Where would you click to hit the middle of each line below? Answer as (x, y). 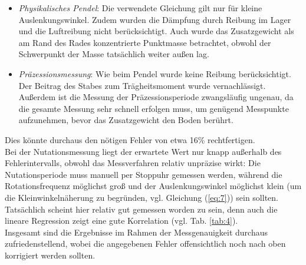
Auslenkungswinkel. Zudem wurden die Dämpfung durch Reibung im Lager (155, 19)
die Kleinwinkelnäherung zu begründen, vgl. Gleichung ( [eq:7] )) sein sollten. (142, 197)
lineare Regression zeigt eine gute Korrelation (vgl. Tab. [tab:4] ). (121, 221)
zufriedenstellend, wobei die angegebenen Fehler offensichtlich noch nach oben (145, 244)
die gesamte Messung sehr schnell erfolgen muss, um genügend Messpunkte (154, 108)
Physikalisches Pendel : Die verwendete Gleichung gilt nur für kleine (140, 8)
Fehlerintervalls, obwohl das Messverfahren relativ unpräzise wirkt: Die (133, 163)
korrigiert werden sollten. (50, 255)
